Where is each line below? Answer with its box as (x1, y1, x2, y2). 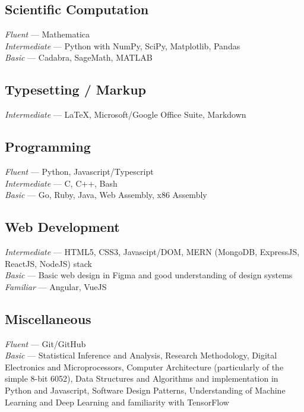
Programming (5, 137, 91, 156)
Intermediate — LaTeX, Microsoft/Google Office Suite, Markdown (5, 108, 246, 121)
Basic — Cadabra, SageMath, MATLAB (5, 51, 153, 64)
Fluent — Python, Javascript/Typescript (5, 165, 154, 177)
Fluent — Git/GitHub (5, 337, 86, 350)
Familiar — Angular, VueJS (5, 280, 107, 293)
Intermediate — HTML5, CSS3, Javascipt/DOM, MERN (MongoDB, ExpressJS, (5, 245, 300, 257)
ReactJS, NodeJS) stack (5, 257, 92, 269)
